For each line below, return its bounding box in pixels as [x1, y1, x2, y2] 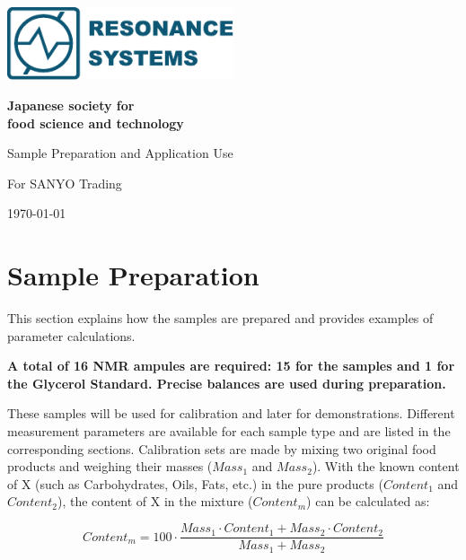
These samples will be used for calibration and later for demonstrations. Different [7, 404, 455, 423]
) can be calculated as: [306, 492, 430, 511]
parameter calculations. [7, 326, 136, 345]
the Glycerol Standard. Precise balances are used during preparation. [7, 373, 446, 392]
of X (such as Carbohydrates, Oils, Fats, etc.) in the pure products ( [7, 474, 383, 493]
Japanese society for [7, 96, 135, 115]
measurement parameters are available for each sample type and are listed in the [7, 422, 451, 441]
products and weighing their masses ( [7, 457, 213, 476]
